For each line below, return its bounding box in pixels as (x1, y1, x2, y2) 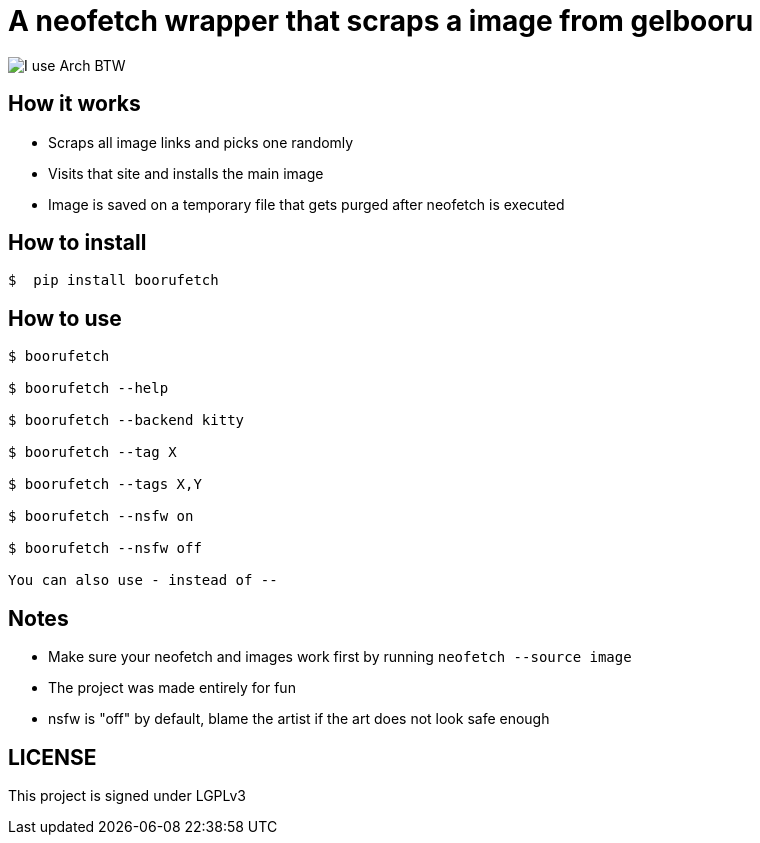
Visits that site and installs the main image (48, 164, 324, 182)
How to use (8, 305, 122, 331)
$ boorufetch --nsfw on (8, 508, 194, 525)
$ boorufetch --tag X (8, 444, 177, 461)
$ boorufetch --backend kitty (8, 412, 245, 429)
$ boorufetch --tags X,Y (8, 476, 202, 493)
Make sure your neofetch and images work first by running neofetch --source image (48, 648, 632, 666)
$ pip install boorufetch (8, 272, 219, 289)
